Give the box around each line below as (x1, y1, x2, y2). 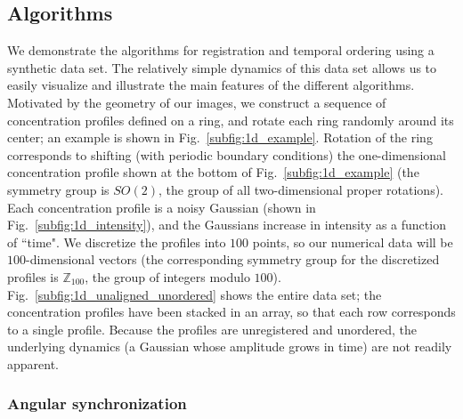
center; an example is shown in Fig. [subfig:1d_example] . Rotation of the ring (7, 128, 433, 147)
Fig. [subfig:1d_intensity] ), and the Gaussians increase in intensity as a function (7, 215, 446, 234)
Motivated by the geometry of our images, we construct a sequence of (7, 93, 386, 111)
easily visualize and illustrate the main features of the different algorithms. (7, 76, 415, 94)
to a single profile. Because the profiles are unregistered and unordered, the (7, 319, 418, 338)
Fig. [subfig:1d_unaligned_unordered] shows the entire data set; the (7, 285, 382, 303)
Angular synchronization (7, 392, 187, 415)
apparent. (7, 354, 60, 373)
